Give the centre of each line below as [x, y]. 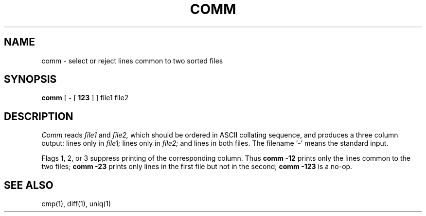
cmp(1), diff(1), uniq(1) [76, 204]
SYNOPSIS [30, 79]
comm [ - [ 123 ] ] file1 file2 [85, 98]
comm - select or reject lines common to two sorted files [132, 61]
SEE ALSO [29, 185]
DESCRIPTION [39, 116]
